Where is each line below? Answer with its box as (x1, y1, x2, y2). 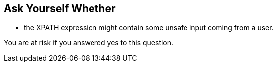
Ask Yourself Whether (4, 2, 116, 15)
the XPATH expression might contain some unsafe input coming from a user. (24, 23, 274, 32)
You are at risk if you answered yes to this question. (4, 38, 174, 47)
